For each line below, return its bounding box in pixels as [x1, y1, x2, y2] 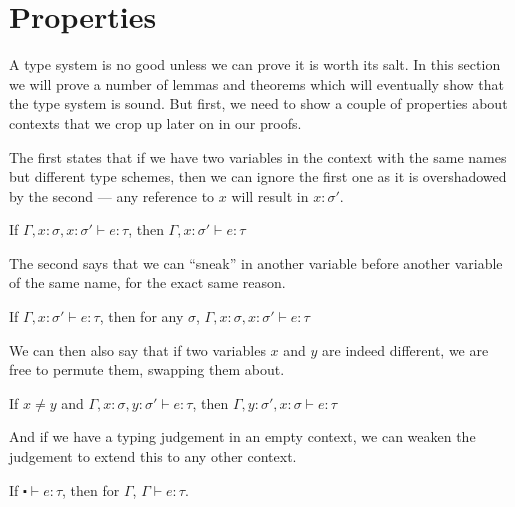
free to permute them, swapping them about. [9, 359, 285, 380]
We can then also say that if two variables [9, 339, 266, 360]
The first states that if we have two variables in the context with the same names [9, 146, 507, 167]
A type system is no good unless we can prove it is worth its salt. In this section [9, 54, 501, 75]
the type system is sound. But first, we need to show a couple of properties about [9, 93, 508, 114]
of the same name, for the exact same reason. [9, 272, 286, 293]
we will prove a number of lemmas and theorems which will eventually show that [9, 73, 504, 94]
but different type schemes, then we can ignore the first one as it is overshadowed [9, 166, 507, 187]
